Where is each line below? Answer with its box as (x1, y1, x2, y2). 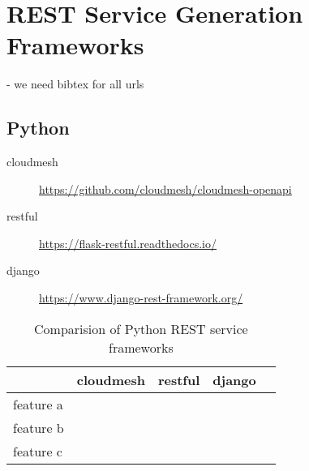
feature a (13, 394, 63, 413)
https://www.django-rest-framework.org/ (39, 289, 243, 306)
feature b (13, 417, 64, 437)
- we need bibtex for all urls (6, 75, 144, 92)
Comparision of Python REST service (34, 319, 248, 338)
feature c (13, 441, 62, 460)
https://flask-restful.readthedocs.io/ (39, 234, 217, 251)
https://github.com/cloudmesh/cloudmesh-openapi (39, 180, 292, 197)
